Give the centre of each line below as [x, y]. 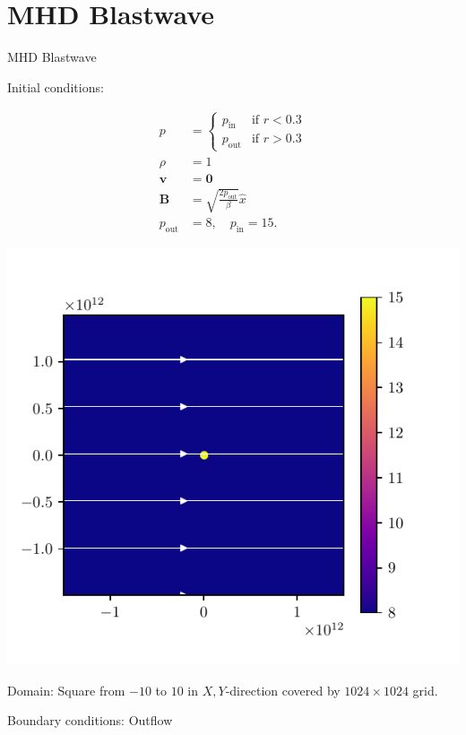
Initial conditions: [56, 86]
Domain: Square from [66, 690]
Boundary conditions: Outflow [90, 720]
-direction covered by [283, 690]
